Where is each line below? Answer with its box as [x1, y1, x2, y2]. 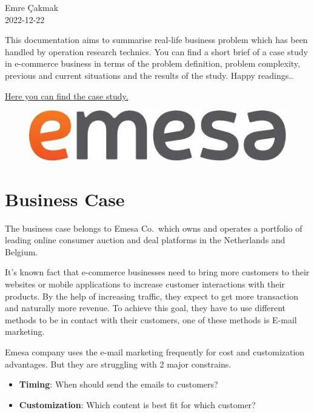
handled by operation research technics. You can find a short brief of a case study [5, 45, 308, 58]
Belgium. [5, 245, 38, 258]
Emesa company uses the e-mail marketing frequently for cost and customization [5, 346, 305, 358]
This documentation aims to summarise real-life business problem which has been [5, 33, 308, 46]
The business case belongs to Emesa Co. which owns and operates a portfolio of [5, 221, 302, 234]
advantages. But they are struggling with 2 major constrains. [5, 357, 232, 370]
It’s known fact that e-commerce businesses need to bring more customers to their [5, 266, 310, 278]
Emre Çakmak [5, 1, 59, 13]
